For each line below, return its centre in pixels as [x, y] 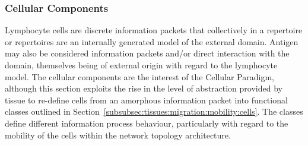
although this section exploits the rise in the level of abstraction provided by [144, 88]
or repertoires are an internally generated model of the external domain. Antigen [152, 41]
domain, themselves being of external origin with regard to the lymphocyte [141, 65]
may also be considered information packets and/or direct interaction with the [147, 53]
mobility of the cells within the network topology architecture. [118, 135]
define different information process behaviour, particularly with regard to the [147, 123]
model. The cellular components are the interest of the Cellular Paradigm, [139, 76]
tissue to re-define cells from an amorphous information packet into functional [146, 100]
